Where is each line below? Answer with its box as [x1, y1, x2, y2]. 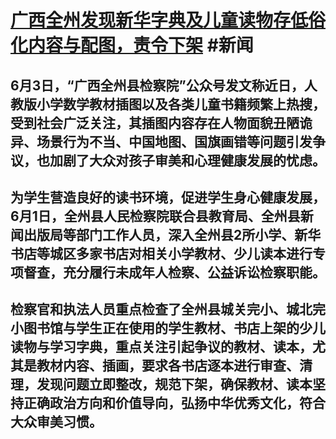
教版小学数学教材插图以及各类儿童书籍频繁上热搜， [10, 96, 326, 113]
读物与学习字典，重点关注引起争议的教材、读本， [10, 339, 313, 356]
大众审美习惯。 [10, 414, 103, 431]
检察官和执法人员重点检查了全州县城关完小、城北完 [10, 301, 326, 318]
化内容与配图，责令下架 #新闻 [10, 34, 254, 57]
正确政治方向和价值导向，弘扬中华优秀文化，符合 [23, 395, 326, 412]
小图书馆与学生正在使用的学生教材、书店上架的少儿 [10, 320, 326, 337]
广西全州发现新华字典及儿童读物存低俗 [10, 9, 327, 32]
